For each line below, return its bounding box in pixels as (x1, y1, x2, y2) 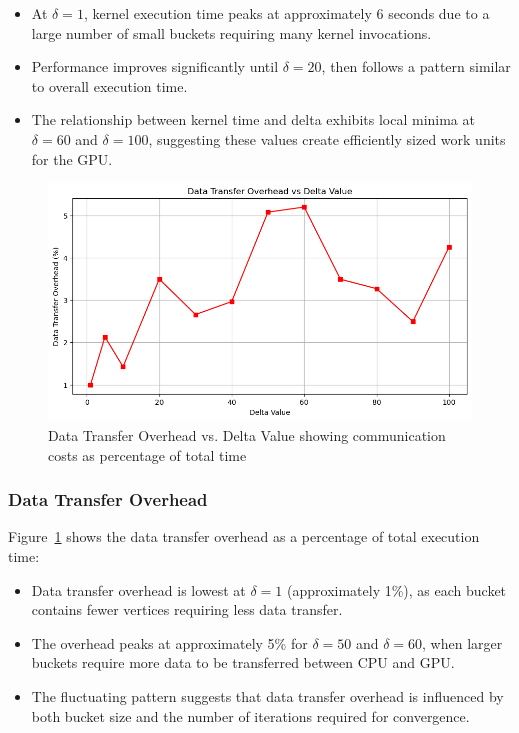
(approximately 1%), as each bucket (287, 579, 507, 600)
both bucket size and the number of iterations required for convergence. (31, 705, 470, 726)
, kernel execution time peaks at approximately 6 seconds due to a (83, 3, 490, 23)
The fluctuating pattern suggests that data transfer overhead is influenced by (31, 685, 504, 706)
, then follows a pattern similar (321, 56, 511, 77)
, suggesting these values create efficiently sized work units (148, 128, 506, 149)
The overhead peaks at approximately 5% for (31, 632, 308, 653)
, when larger (422, 632, 503, 653)
